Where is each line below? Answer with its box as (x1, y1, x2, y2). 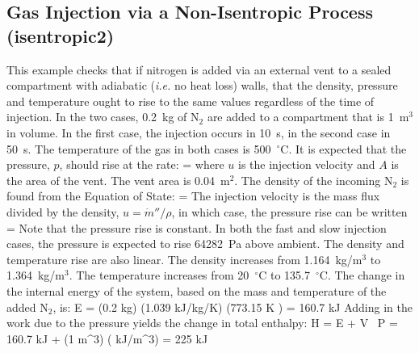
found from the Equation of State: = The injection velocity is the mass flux (6, 187, 380, 204)
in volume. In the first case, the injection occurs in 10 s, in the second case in (6, 124, 391, 141)
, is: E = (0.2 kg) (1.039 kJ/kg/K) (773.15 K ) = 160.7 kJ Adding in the (52, 298, 413, 315)
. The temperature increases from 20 (69, 267, 249, 284)
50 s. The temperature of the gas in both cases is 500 (6, 140, 271, 157)
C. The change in (319, 267, 405, 284)
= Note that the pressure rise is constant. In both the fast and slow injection (6, 219, 387, 236)
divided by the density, (6, 203, 119, 220)
